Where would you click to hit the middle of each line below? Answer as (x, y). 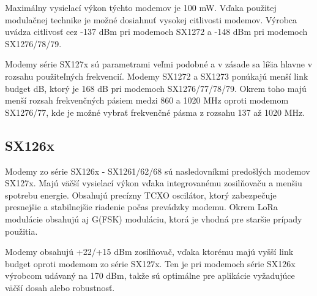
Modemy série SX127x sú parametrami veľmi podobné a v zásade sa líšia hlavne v (159, 64)
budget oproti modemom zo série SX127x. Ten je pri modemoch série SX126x (150, 263)
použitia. (21, 231)
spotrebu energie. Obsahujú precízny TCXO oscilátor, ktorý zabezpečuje (141, 195)
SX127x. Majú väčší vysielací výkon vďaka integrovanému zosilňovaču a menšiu (154, 183)
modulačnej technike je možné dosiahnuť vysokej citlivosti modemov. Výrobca (151, 19)
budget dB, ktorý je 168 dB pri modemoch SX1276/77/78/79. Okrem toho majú (156, 88)
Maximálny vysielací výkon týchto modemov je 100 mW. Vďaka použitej (141, 7)
